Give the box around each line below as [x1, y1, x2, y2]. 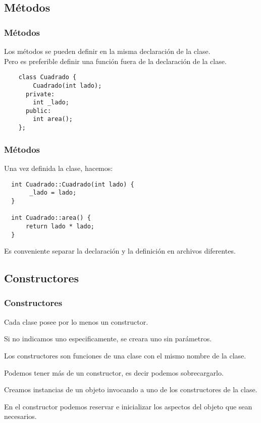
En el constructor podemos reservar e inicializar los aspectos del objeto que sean [4, 401, 252, 411]
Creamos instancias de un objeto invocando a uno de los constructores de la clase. [4, 384, 257, 395]
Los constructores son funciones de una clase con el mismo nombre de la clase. [4, 350, 246, 360]
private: [25, 90, 55, 98]
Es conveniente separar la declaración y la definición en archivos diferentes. [4, 246, 236, 256]
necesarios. [4, 411, 37, 421]
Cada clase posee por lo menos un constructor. [4, 316, 148, 327]
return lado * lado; [25, 222, 94, 230]
